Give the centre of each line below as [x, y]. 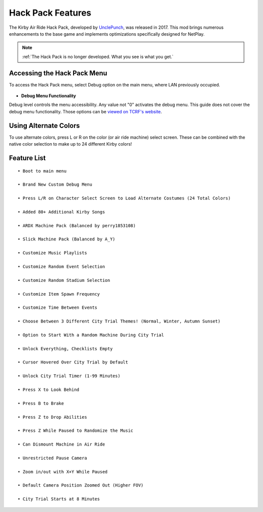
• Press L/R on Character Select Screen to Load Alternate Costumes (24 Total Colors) [124, 198]
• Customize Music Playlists [52, 253]
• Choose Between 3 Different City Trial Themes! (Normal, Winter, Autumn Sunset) [119, 321]
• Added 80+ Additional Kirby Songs [61, 212]
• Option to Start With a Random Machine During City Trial [91, 335]
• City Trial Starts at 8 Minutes [59, 499]
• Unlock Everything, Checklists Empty [65, 349]
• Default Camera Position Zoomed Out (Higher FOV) [81, 485]
